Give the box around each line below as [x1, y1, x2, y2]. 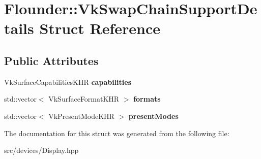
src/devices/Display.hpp [4, 145, 79, 155]
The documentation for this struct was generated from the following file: [4, 128, 229, 138]
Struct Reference [39, 18, 161, 39]
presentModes [128, 110, 179, 121]
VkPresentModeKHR [48, 110, 114, 121]
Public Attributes [4, 52, 99, 68]
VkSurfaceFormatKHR [48, 93, 120, 104]
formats [133, 93, 161, 104]
